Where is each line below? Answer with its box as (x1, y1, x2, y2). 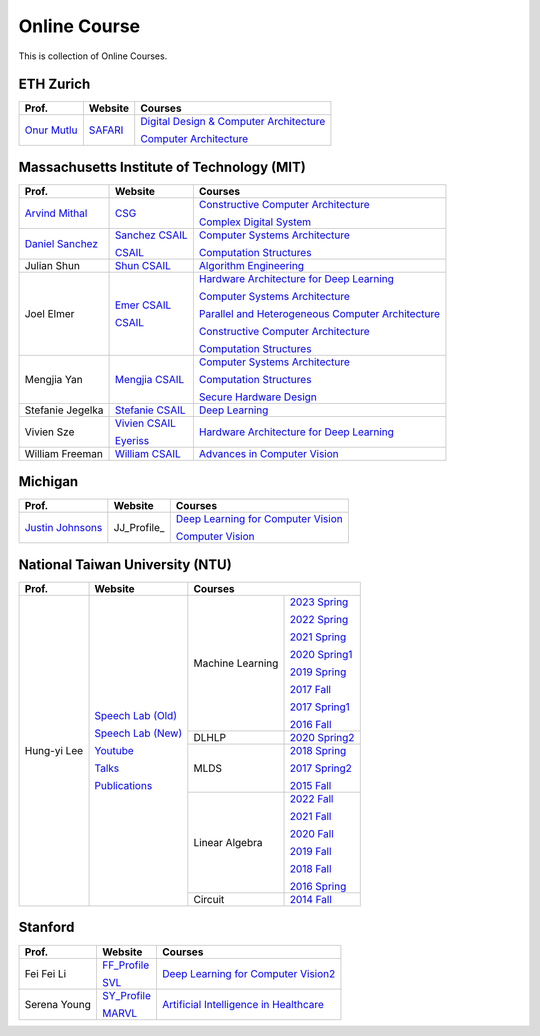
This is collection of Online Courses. (18, 50, 168, 62)
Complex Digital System (198, 215, 312, 229)
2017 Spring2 (289, 761, 352, 775)
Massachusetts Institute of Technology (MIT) (18, 158, 307, 175)
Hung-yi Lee (24, 744, 84, 757)
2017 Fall (289, 683, 332, 696)
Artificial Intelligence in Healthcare (161, 997, 325, 1011)
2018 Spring (289, 744, 347, 757)
